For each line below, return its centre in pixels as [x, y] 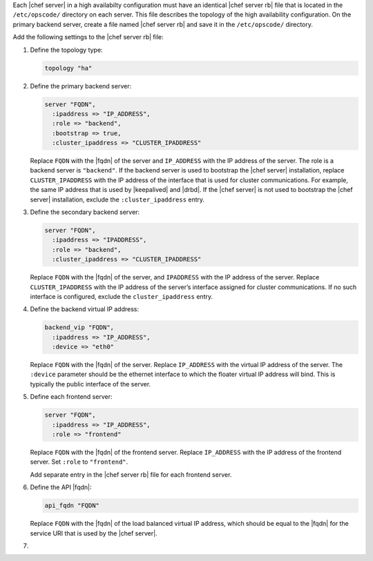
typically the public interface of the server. [90, 384]
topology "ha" [68, 68]
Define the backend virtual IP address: [85, 309]
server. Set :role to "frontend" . [79, 462]
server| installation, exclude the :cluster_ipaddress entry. [117, 199]
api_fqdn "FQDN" [72, 506]
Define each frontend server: [71, 397]
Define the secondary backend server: [85, 212]
